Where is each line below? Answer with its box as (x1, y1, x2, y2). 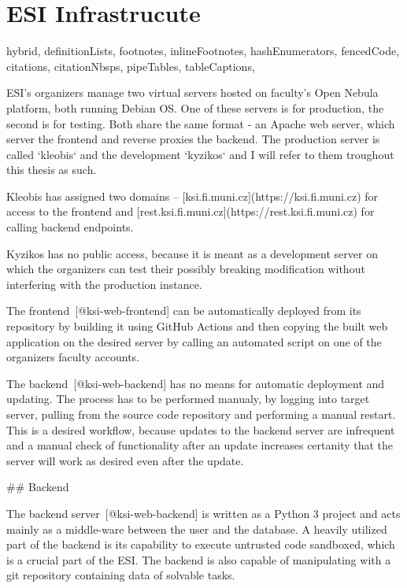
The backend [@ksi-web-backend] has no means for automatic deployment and (6, 375, 385, 391)
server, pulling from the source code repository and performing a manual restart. (6, 406, 396, 422)
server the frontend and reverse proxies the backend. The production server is (6, 131, 380, 147)
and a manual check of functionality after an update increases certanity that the (6, 437, 394, 453)
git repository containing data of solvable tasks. (6, 567, 235, 583)
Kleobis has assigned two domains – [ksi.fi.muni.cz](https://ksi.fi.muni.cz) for (6, 187, 379, 204)
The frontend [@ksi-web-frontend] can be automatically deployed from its (6, 302, 361, 319)
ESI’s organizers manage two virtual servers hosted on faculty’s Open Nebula (6, 84, 379, 101)
